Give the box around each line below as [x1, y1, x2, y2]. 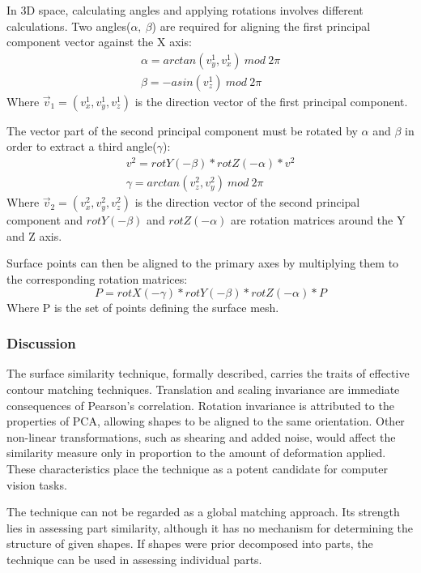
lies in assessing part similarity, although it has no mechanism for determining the [6, 519, 414, 536]
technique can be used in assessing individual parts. [6, 550, 262, 567]
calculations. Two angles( [6, 17, 131, 34]
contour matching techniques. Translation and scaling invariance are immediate [6, 380, 400, 397]
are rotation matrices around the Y [231, 212, 406, 229]
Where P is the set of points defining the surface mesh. [6, 298, 279, 315]
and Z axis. [6, 227, 62, 244]
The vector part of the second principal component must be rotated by [6, 122, 358, 139]
